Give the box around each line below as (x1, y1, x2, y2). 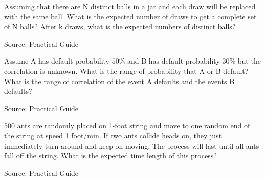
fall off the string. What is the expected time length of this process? (4, 150, 217, 161)
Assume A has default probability (4, 55, 110, 66)
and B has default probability (127, 55, 220, 66)
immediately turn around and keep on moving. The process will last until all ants (4, 140, 259, 151)
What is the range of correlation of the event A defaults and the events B (4, 75, 235, 86)
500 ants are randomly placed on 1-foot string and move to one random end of (4, 120, 250, 131)
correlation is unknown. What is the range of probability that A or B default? (4, 65, 249, 76)
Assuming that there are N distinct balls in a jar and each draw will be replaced (4, 1, 256, 11)
